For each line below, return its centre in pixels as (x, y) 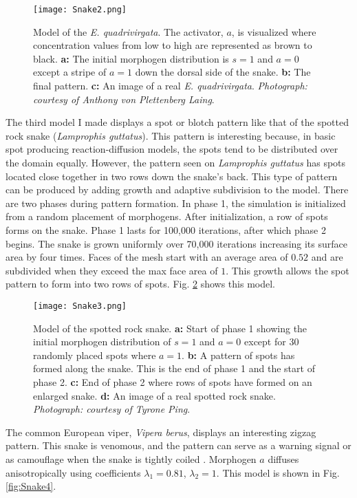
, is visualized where (274, 31)
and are (327, 257)
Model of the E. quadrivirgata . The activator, (128, 31)
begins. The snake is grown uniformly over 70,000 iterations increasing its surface (176, 243)
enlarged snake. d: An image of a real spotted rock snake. (154, 395)
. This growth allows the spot (288, 270)
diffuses (283, 458)
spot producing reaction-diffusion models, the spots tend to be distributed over (172, 149)
